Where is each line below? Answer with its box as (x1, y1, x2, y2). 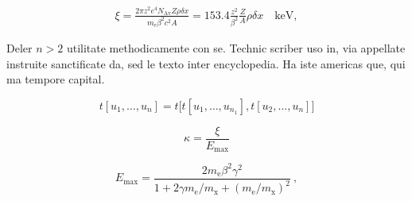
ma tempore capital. (6, 71, 105, 87)
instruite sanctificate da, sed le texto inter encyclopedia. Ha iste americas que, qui (6, 55, 406, 72)
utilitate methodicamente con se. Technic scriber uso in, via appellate (66, 40, 406, 56)
